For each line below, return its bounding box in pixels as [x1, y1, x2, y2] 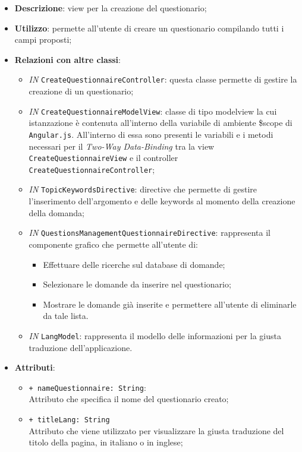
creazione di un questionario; [29, 85, 134, 97]
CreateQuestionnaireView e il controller [29, 151, 178, 164]
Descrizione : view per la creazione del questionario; [14, 2, 207, 14]
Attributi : [14, 361, 55, 374]
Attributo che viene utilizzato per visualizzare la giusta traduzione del [29, 424, 284, 437]
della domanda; [29, 206, 84, 219]
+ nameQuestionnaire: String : [29, 381, 146, 393]
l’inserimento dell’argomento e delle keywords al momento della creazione [29, 195, 295, 207]
